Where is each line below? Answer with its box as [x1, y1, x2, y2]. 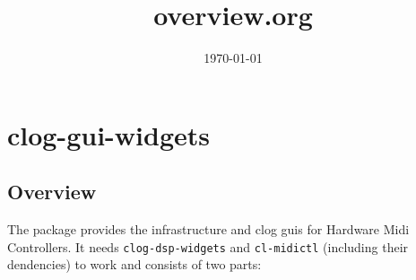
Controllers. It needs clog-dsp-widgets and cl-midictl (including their [7, 237, 409, 256]
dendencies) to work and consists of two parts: [7, 255, 262, 274]
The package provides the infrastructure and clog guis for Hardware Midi [7, 220, 410, 239]
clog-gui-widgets [7, 116, 210, 153]
